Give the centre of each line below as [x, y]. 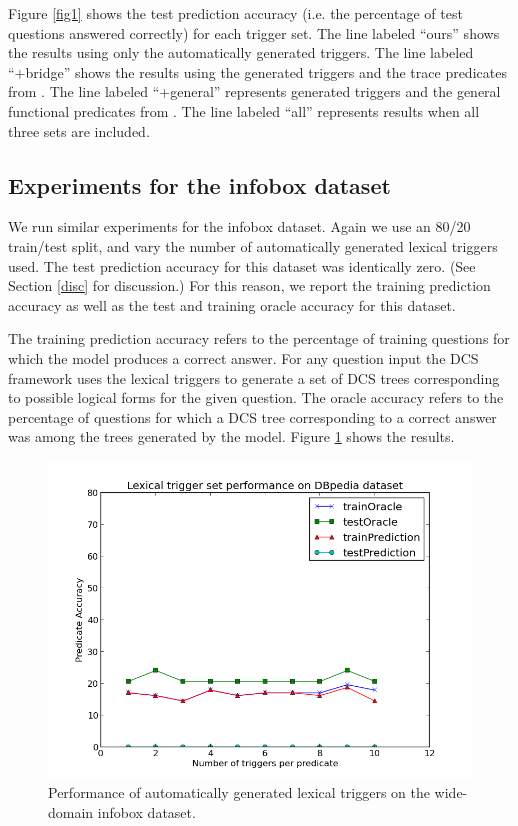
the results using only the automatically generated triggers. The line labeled [241, 52]
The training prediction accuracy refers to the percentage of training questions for [259, 338]
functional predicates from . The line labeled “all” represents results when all [244, 110]
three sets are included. [79, 130]
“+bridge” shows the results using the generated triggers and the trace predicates [257, 71]
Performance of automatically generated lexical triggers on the [239, 792]
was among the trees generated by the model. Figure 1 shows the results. [231, 436]
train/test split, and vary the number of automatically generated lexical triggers [253, 245]
